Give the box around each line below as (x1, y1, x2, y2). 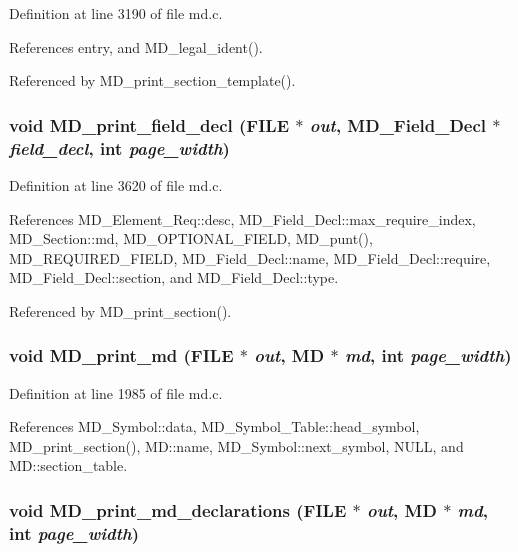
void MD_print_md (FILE (9, 343, 234, 368)
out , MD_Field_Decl (309, 112, 487, 137)
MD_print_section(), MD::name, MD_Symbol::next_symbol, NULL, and (9, 435, 464, 456)
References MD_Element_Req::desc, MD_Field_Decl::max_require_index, (9, 208, 476, 229)
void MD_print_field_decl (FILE (9, 112, 290, 137)
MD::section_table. (9, 455, 128, 476)
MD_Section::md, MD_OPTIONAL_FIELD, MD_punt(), (9, 228, 373, 249)
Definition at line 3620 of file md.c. (9, 174, 223, 195)
